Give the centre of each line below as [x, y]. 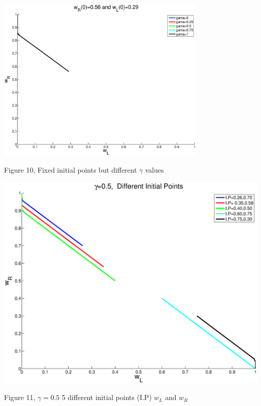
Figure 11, [20, 397]
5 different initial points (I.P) [107, 397]
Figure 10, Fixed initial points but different [71, 169]
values [155, 169]
